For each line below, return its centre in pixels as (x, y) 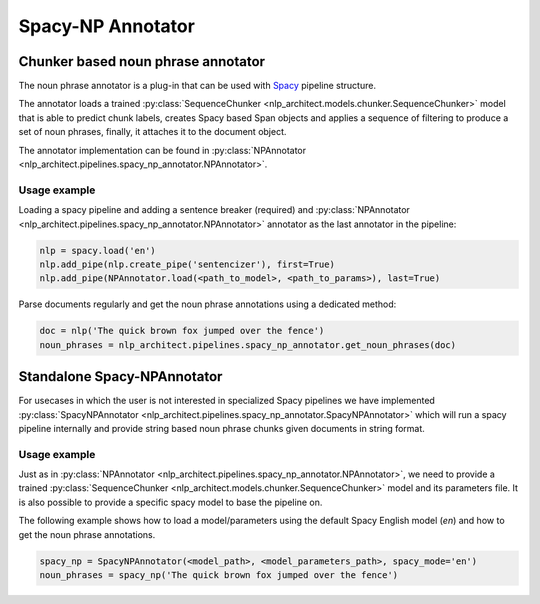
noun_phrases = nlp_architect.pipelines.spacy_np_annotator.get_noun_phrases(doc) (248, 344)
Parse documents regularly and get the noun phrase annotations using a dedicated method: (207, 304)
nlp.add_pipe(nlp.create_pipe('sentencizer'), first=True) (187, 264)
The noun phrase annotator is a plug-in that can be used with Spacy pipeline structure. (197, 86)
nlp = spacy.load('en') (98, 250)
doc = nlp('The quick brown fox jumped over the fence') (182, 331)
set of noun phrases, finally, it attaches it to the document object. (152, 132)
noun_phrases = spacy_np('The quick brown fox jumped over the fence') (219, 575)
